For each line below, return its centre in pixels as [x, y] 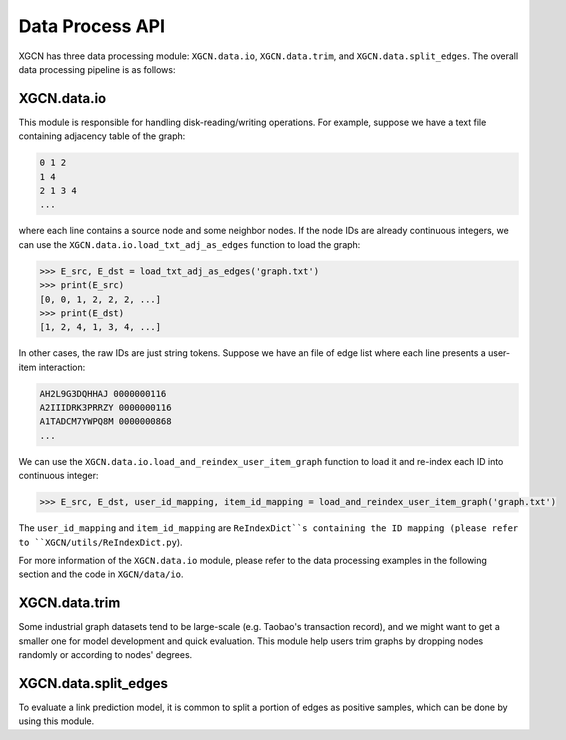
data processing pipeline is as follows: [97, 69]
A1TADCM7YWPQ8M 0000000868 [105, 421]
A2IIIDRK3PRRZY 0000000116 [105, 408]
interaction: [62, 367]
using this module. [56, 721]
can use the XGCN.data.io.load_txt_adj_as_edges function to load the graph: [189, 244]
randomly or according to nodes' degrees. [105, 655]
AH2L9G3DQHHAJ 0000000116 [103, 393]
